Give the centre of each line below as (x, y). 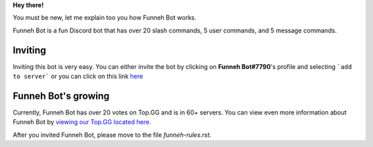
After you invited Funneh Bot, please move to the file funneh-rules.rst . (112, 135)
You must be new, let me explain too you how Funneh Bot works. (105, 18)
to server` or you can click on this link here (78, 77)
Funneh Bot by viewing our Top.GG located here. (82, 122)
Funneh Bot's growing (61, 96)
